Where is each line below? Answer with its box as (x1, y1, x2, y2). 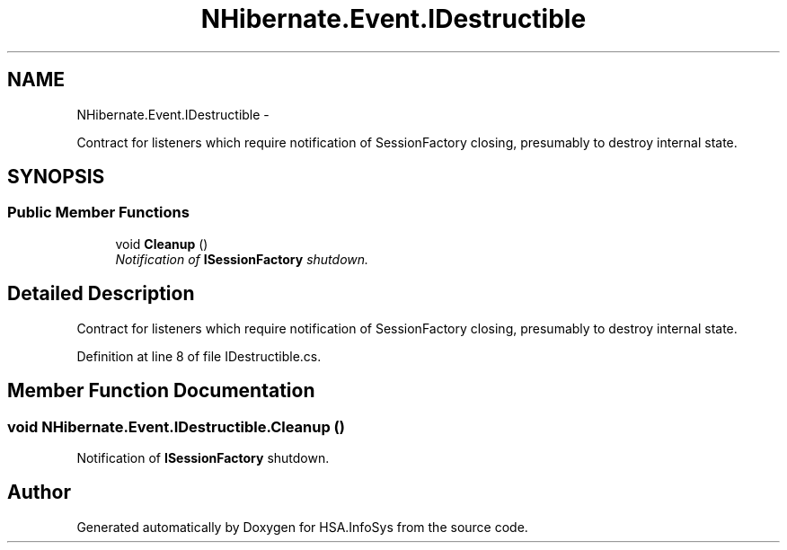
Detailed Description (7, 282, 195, 306)
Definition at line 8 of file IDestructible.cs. (76, 348, 322, 364)
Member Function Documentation (7, 379, 315, 403)
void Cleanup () (115, 235, 208, 252)
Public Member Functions (7, 203, 190, 222)
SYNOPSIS (7, 165, 105, 189)
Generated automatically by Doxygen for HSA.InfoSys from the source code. (76, 519, 528, 535)
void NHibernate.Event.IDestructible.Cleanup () (7, 417, 345, 436)
